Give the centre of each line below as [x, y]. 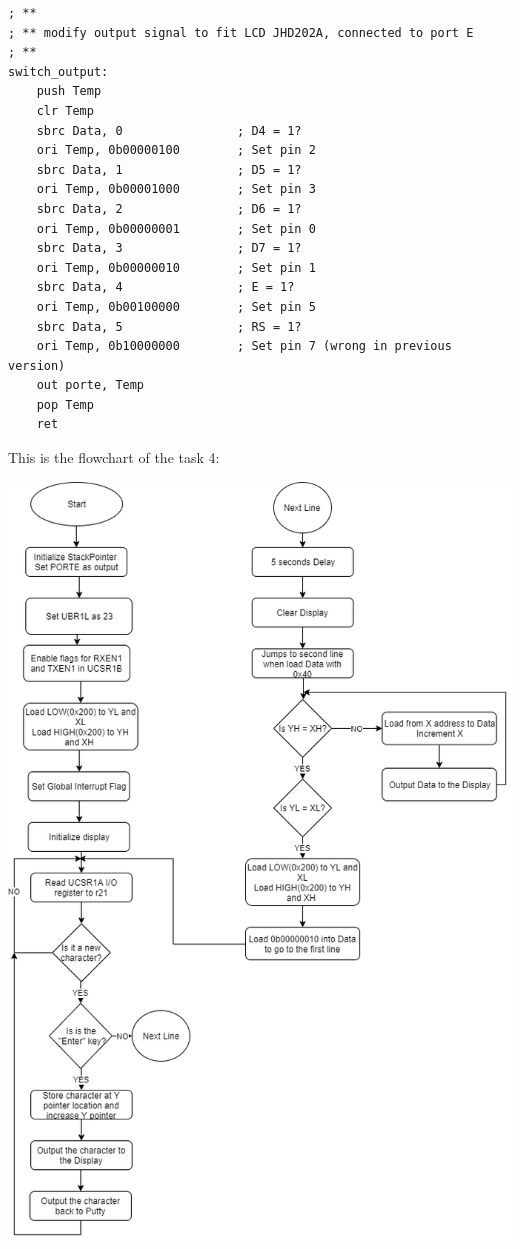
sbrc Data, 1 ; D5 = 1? [169, 169]
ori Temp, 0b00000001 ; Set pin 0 [176, 228]
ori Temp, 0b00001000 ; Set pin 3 [176, 189]
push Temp [69, 91]
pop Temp [65, 404]
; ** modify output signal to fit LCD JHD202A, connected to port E [241, 32]
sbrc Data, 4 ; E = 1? [165, 287]
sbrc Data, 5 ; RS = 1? [169, 326]
